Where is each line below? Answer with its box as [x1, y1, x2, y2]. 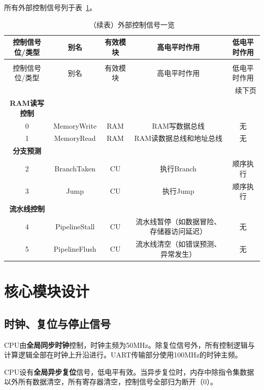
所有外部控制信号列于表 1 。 [4, 2, 96, 12]
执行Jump [162, 186, 194, 196]
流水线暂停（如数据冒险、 [136, 216, 221, 226]
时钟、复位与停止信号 [4, 315, 111, 331]
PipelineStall [55, 221, 95, 231]
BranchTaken [54, 163, 96, 173]
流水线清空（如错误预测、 [136, 238, 221, 249]
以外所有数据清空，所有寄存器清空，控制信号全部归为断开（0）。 [4, 376, 217, 387]
